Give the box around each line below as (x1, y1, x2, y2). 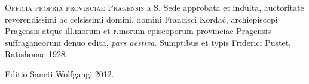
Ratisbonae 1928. (5, 48, 68, 60)
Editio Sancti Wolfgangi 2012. (5, 67, 114, 80)
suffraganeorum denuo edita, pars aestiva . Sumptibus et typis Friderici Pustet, (5, 36, 292, 48)
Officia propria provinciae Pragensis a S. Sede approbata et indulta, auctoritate (5, 1, 304, 13)
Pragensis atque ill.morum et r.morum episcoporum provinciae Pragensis (5, 24, 271, 37)
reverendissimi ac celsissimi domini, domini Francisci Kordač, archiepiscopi (5, 13, 278, 25)
